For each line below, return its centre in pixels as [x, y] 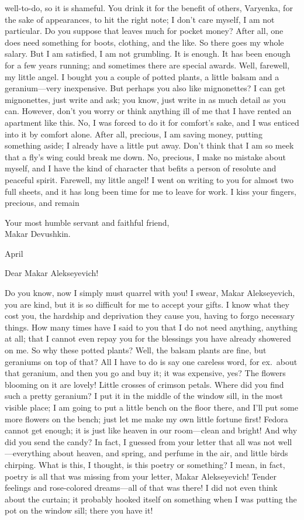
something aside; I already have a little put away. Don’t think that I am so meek [149, 145]
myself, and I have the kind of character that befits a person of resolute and [141, 168]
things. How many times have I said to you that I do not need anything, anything [151, 327]
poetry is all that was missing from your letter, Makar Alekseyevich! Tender [141, 476]
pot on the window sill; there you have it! [79, 510]
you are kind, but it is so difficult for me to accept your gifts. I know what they [147, 304]
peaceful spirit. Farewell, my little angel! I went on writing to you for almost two [149, 179]
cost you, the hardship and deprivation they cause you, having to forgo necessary [150, 316]
